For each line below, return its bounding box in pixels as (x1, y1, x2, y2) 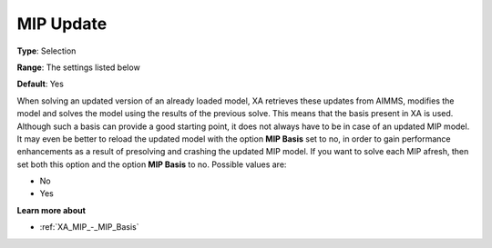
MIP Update (16, 14, 108, 34)
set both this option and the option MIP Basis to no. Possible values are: (16, 159, 287, 170)
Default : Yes (16, 78, 64, 90)
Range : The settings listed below (16, 62, 140, 73)
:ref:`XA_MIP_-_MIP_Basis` (39, 222, 139, 233)
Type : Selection (16, 45, 77, 56)
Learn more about (16, 204, 87, 215)
